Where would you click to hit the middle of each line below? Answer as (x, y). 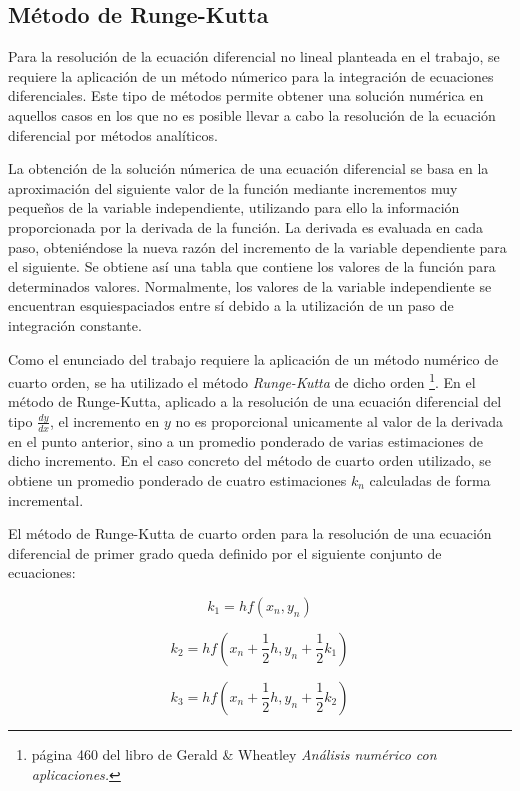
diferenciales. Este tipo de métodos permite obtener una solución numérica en (246, 95)
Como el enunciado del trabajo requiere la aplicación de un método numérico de (253, 358)
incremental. (46, 499)
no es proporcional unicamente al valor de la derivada (339, 420)
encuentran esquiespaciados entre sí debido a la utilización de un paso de (231, 305)
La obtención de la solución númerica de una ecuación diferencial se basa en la (248, 168)
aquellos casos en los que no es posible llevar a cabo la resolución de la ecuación (252, 114)
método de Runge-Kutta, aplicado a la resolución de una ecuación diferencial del (255, 401)
